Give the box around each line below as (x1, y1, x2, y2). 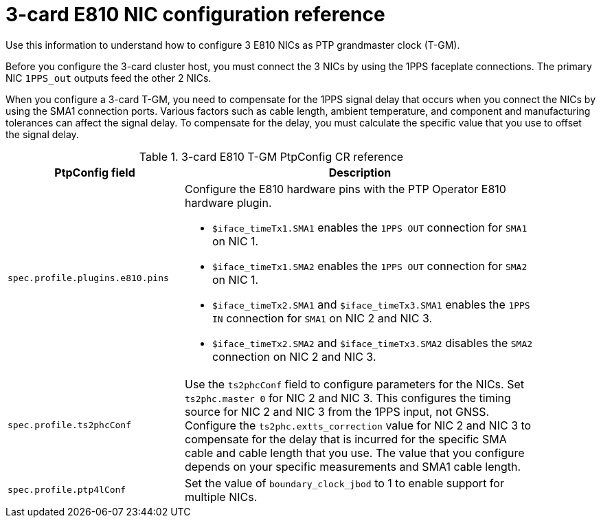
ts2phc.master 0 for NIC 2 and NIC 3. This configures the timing (184, 390, 511, 405)
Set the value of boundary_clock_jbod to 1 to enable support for (184, 476, 504, 490)
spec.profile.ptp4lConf (8, 485, 126, 496)
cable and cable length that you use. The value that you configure (184, 445, 525, 460)
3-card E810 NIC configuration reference (5, 3, 385, 26)
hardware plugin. (184, 195, 272, 210)
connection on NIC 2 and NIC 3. (212, 349, 376, 364)
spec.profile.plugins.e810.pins (8, 273, 169, 284)
